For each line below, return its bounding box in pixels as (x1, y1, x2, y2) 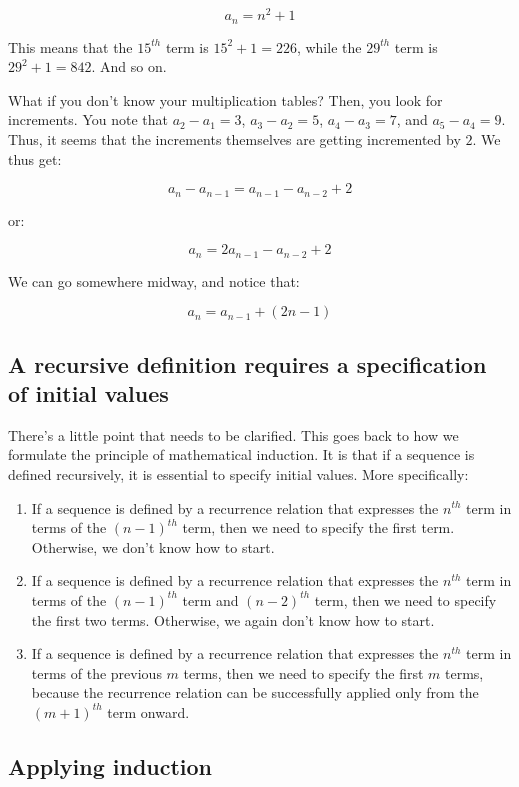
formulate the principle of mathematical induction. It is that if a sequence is (8, 444, 475, 465)
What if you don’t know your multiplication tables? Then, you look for (8, 89, 443, 110)
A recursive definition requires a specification (8, 348, 487, 379)
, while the (296, 36, 362, 57)
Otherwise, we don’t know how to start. (31, 536, 275, 557)
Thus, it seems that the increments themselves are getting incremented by (8, 128, 461, 149)
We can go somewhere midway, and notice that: (8, 270, 300, 291)
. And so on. (91, 56, 167, 77)
